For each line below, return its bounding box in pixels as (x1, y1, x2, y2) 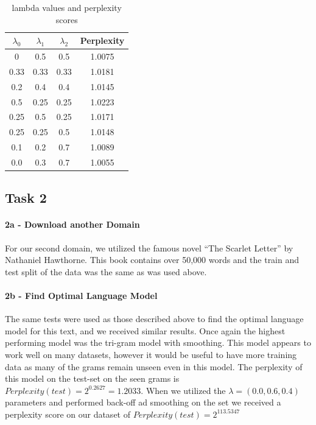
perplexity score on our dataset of (5, 407, 130, 420)
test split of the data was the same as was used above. (5, 265, 207, 278)
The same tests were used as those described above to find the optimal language (5, 312, 304, 325)
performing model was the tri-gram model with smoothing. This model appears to (5, 336, 311, 349)
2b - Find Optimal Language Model (5, 289, 158, 301)
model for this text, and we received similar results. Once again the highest (5, 324, 286, 337)
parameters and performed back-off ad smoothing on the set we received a (5, 396, 281, 409)
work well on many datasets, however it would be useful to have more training (5, 348, 297, 360)
